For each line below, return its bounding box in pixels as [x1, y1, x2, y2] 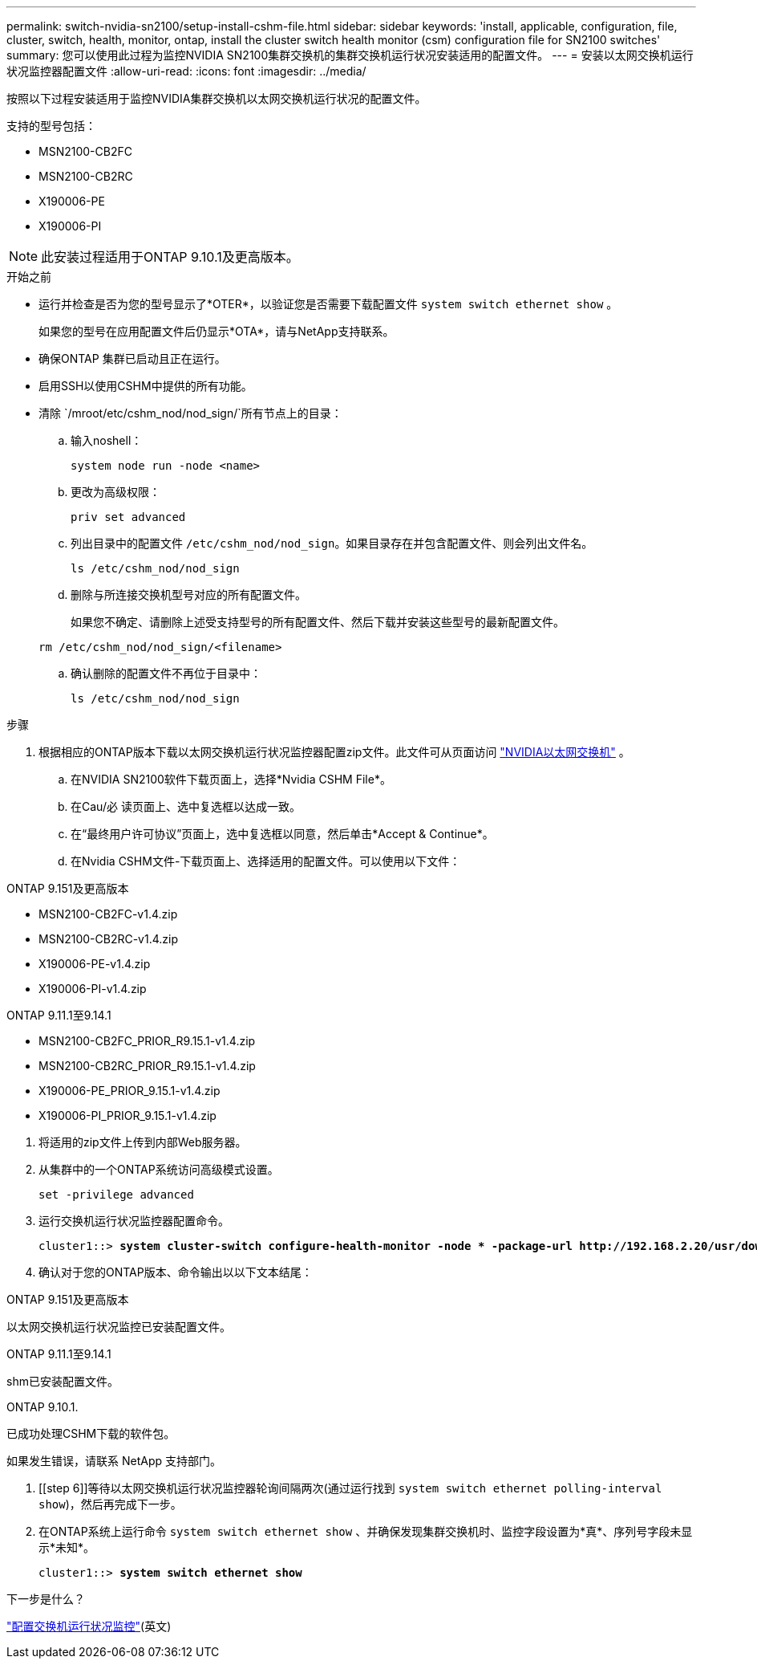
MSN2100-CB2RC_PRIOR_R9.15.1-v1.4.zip [38, 1059, 256, 1073]
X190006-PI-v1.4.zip [38, 982, 147, 995]
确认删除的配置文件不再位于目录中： [71, 666, 261, 680]
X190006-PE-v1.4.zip [38, 957, 151, 971]
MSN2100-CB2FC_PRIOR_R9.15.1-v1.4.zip [38, 1034, 256, 1048]
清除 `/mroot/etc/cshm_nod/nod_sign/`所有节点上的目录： [38, 406, 342, 420]
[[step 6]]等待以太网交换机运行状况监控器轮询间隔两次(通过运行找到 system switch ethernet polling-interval [38, 1481, 662, 1495]
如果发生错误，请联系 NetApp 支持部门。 [6, 1454, 221, 1468]
